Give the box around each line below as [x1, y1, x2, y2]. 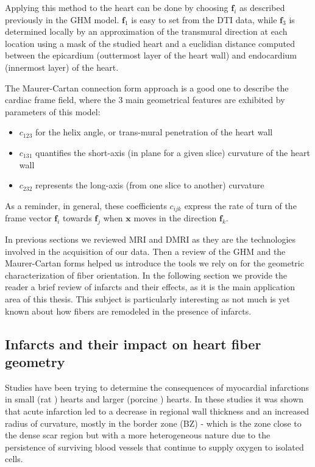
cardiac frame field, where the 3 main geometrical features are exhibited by [5, 93, 285, 106]
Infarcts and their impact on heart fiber [5, 334, 261, 353]
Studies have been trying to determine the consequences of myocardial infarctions [5, 380, 310, 393]
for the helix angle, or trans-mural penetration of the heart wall [35, 126, 273, 138]
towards [63, 212, 92, 224]
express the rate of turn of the [184, 199, 297, 212]
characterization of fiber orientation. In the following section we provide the [5, 268, 288, 281]
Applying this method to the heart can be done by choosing [5, 1, 228, 13]
